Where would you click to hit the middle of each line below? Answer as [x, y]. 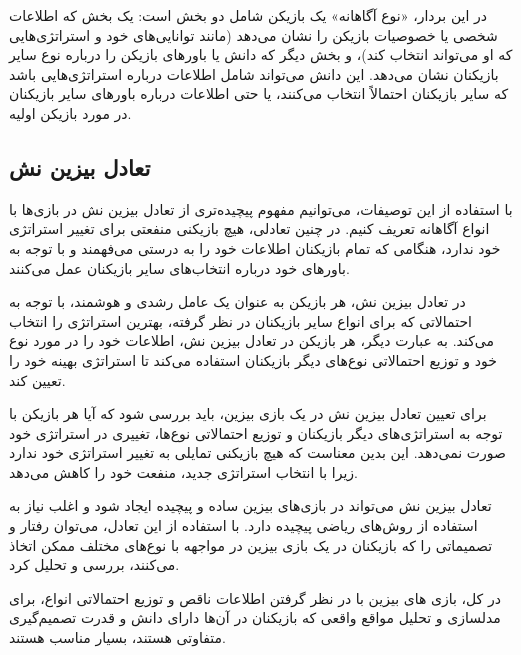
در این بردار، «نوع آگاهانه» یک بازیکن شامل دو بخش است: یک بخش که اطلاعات [248, 15]
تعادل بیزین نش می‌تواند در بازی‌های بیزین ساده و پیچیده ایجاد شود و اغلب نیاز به [250, 505]
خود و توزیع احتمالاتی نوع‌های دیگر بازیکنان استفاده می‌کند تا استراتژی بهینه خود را [253, 359]
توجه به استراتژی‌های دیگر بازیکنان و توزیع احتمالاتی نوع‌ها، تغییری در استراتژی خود [256, 432]
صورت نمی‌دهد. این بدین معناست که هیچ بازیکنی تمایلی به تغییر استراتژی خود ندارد [257, 452]
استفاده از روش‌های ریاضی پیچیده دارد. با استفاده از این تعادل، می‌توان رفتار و [243, 525]
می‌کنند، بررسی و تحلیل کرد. [94, 564]
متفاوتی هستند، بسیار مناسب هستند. [117, 637]
